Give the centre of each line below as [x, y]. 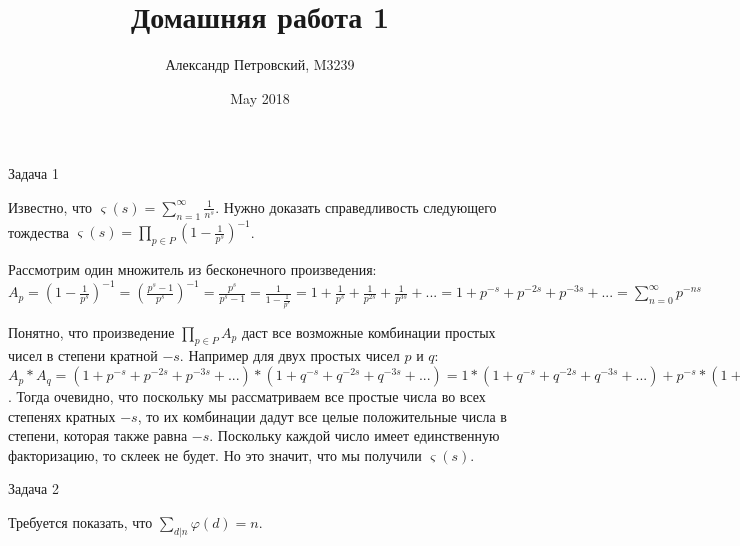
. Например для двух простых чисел [289, 355]
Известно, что [50, 206]
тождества [38, 231]
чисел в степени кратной [83, 355]
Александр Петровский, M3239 [260, 64]
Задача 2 [33, 488]
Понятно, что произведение [91, 331]
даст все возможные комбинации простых [368, 331]
